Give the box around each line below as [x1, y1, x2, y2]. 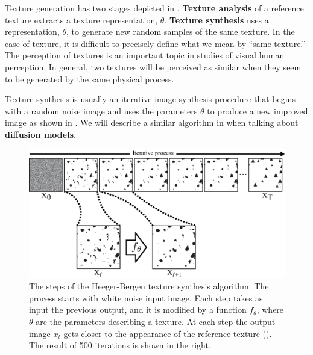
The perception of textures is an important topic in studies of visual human [5, 49, 285, 61]
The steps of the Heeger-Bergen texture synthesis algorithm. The [29, 280, 269, 292]
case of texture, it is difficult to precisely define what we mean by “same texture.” [5, 37, 306, 49]
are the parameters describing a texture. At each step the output [36, 315, 276, 327]
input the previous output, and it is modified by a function [29, 303, 247, 316]
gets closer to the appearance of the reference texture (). [63, 327, 272, 339]
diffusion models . [5, 128, 76, 140]
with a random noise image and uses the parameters [5, 104, 198, 117]
